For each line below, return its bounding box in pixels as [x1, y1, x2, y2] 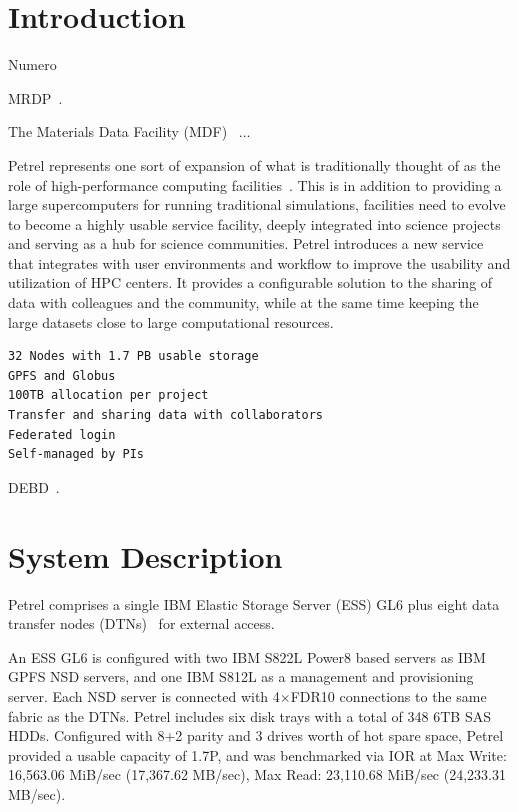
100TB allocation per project [8, 388, 209, 403]
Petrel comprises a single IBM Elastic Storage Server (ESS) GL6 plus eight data [8, 593, 500, 614]
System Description [8, 535, 283, 576]
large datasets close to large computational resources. [8, 311, 334, 332]
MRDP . [8, 87, 63, 108]
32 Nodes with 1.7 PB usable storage [8, 349, 259, 364]
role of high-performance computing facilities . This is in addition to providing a [8, 174, 502, 195]
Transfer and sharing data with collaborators [8, 408, 323, 423]
